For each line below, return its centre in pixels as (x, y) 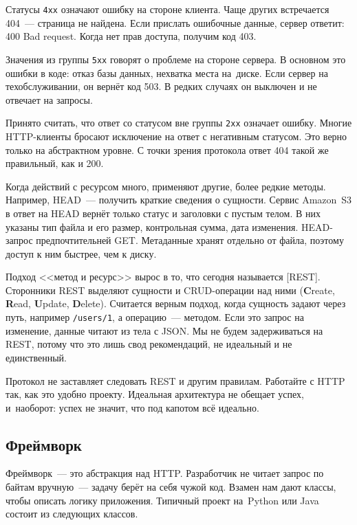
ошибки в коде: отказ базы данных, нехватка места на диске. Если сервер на (167, 72)
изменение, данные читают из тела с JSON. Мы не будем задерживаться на (164, 330)
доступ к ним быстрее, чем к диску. (81, 253)
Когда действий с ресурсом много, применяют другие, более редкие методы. (166, 186)
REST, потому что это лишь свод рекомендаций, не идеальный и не (149, 344)
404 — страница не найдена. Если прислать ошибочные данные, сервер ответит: (175, 22)
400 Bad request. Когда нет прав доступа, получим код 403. (131, 36)
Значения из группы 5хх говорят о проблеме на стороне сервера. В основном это (176, 59)
